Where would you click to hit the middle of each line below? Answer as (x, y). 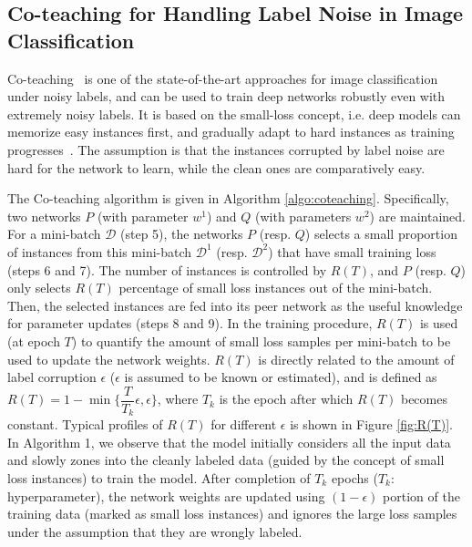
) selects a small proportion (381, 234)
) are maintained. (418, 216)
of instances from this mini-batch (100, 251)
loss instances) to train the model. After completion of (159, 477)
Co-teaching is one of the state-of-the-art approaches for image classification (223, 78)
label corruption (52, 377)
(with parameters (303, 216)
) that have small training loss (352, 251)
